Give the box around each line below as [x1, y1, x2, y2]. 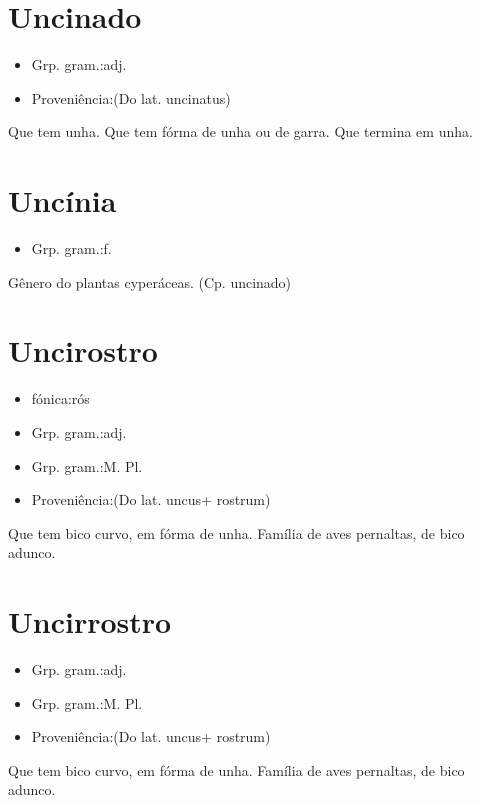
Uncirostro [8, 330, 158, 371]
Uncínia [8, 180, 117, 221]
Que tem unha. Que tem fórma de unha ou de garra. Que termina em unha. [8, 121, 473, 142]
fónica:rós [31, 388, 90, 409]
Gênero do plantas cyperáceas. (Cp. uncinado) [8, 271, 292, 292]
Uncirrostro [8, 601, 172, 642]
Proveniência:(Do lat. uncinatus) [31, 87, 231, 108]
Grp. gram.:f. [31, 238, 112, 259]
